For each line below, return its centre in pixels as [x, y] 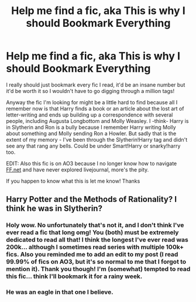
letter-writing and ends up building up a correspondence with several [90, 115]
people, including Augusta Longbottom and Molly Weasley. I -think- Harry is [97, 121]
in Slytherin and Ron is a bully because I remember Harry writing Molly [91, 127]
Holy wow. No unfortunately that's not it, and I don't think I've [95, 225]
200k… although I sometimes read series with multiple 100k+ [95, 247]
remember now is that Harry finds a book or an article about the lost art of [95, 108]
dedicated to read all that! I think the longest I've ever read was [97, 240]
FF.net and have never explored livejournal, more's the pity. [78, 169]
